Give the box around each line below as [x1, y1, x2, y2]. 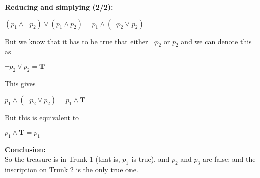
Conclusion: [5, 144, 46, 154]
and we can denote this [181, 36, 252, 46]
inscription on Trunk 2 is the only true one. [5, 164, 138, 175]
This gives [5, 78, 36, 88]
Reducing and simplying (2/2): [5, 2, 113, 12]
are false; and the [202, 154, 256, 164]
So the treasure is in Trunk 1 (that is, [5, 154, 120, 164]
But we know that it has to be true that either [5, 36, 148, 46]
